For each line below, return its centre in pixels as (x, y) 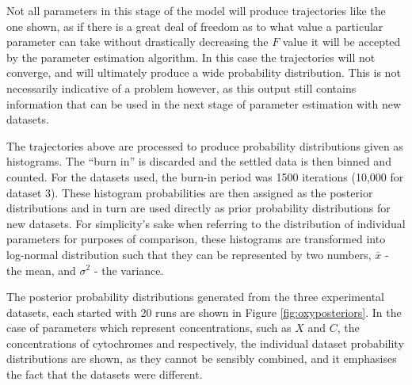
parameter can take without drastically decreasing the (137, 42)
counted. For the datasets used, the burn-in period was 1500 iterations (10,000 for (205, 176)
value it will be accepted (341, 42)
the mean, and (41, 270)
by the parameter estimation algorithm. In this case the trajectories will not (191, 57)
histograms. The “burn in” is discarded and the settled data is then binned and (199, 161)
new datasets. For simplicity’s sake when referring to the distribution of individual (206, 223)
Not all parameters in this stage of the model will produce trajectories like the (196, 10)
